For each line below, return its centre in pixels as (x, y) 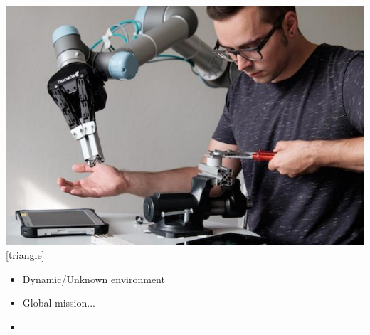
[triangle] (25, 255)
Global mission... (59, 303)
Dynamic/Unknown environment (94, 278)
